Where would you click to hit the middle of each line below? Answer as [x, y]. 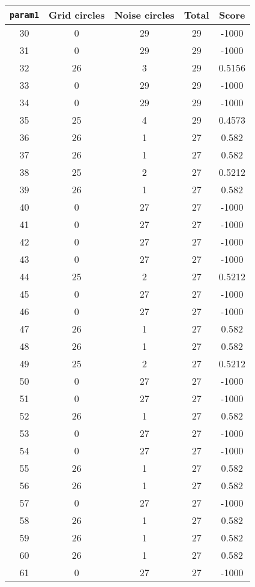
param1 [25, 15]
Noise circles [144, 15]
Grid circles [77, 15]
